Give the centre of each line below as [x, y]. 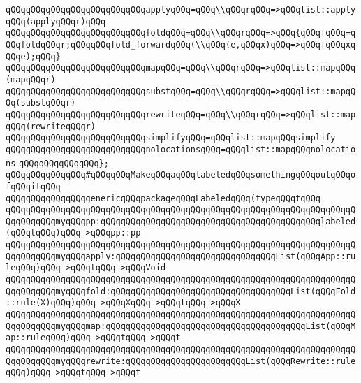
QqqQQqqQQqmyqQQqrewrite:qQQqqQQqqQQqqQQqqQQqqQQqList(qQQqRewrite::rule [181, 361]
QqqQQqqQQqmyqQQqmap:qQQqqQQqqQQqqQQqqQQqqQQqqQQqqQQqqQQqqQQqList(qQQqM [181, 326]
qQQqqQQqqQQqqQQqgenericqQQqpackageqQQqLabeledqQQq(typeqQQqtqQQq [163, 198]
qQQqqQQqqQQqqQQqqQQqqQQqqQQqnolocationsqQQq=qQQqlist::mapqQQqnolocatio [181, 149]
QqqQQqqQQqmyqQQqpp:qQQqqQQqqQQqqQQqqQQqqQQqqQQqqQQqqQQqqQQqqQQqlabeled [181, 221]
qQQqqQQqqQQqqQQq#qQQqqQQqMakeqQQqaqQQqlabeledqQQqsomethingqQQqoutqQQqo [181, 175]
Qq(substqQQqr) [41, 103]
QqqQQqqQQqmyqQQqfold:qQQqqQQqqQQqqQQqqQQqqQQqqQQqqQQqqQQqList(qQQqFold [181, 291]
